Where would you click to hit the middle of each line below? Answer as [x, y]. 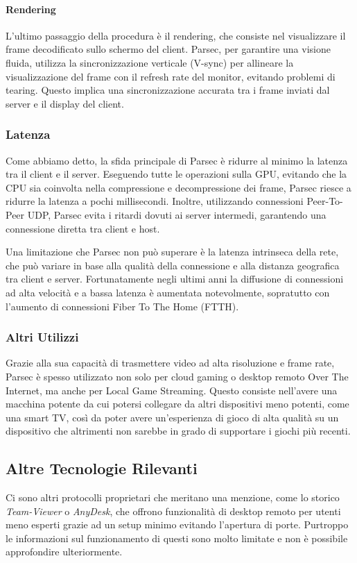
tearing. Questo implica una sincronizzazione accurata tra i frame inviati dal [168, 90]
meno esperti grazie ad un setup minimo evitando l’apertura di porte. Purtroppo [177, 524]
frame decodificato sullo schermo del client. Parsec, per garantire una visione [168, 49]
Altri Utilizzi [42, 337]
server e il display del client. [65, 103]
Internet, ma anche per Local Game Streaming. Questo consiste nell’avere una [172, 390]
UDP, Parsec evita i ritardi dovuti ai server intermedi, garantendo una [177, 214]
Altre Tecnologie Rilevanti [102, 468]
